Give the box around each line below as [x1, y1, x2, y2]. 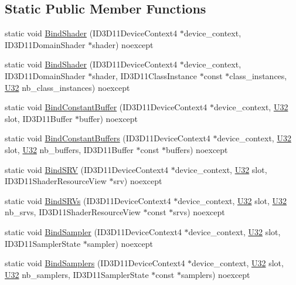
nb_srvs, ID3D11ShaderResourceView [5, 206, 141, 218]
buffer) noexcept [79, 112, 138, 124]
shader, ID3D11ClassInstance [92, 69, 198, 82]
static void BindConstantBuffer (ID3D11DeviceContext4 [5, 101, 207, 113]
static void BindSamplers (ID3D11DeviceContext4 [5, 257, 185, 269]
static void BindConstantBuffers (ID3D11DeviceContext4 [5, 132, 210, 144]
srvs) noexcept [173, 206, 225, 218]
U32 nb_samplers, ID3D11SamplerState [5, 268, 149, 280]
